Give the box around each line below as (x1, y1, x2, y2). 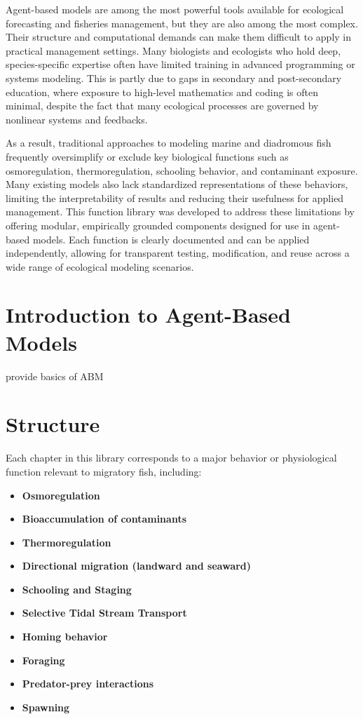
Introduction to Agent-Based (6, 300, 291, 329)
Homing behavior (22, 629, 108, 644)
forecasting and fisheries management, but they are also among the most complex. (6, 15, 358, 30)
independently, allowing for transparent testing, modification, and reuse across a (6, 246, 350, 260)
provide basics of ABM (6, 368, 104, 383)
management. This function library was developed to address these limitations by (6, 204, 355, 219)
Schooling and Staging (22, 582, 132, 596)
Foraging (22, 652, 65, 667)
